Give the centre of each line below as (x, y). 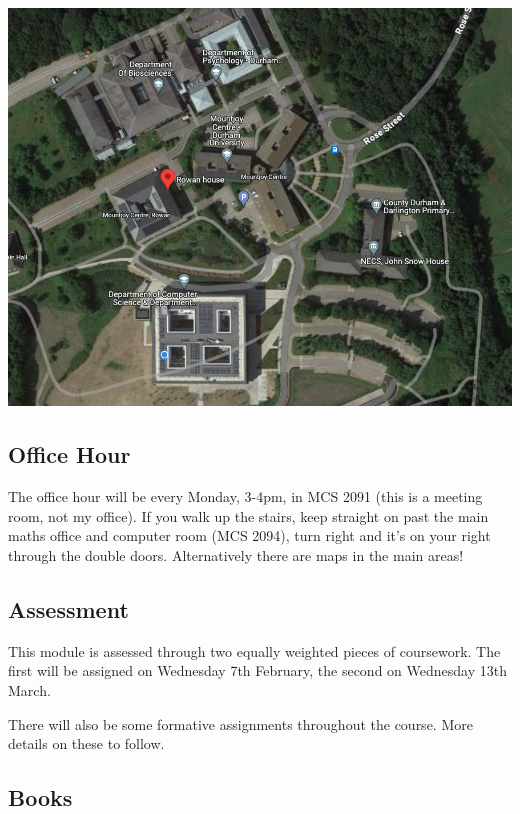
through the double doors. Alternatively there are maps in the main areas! (236, 554)
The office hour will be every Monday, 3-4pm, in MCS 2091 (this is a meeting (245, 496)
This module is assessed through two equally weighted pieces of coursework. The (254, 650)
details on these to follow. (86, 743)
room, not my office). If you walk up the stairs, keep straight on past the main (248, 515)
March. (29, 689)
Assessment (68, 608)
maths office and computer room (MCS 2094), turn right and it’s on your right (249, 535)
